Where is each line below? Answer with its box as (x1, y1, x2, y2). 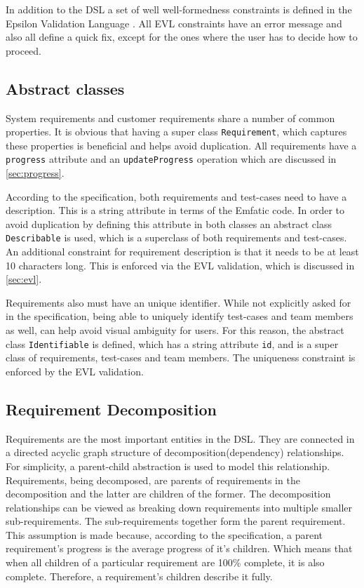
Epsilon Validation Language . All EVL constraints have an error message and (6, 15, 342, 30)
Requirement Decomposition (6, 398, 217, 420)
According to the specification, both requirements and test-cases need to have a (6, 189, 347, 203)
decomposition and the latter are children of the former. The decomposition (6, 486, 331, 501)
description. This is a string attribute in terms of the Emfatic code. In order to (6, 203, 345, 218)
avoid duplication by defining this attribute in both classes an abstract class (6, 216, 332, 231)
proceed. (6, 43, 41, 58)
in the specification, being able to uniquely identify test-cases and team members (6, 309, 353, 323)
